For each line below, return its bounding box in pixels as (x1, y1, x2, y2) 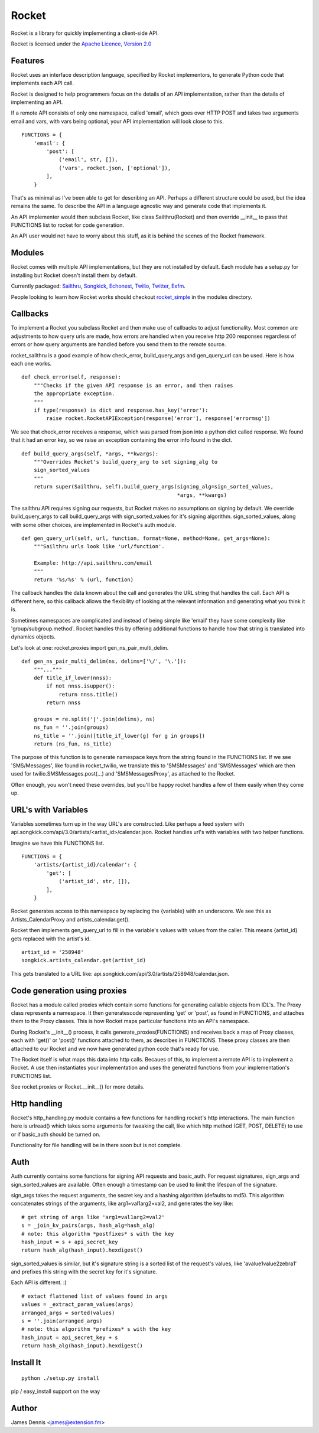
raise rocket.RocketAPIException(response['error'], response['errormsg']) (46, 415, 271, 422)
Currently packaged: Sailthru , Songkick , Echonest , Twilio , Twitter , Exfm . (11, 282, 185, 289)
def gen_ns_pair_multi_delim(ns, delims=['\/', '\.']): (21, 658, 187, 665)
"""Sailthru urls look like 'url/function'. (33, 543, 165, 550)
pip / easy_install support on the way (11, 1388, 100, 1395)
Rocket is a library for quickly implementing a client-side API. (11, 30, 159, 37)
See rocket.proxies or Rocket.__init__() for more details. (11, 1083, 145, 1090)
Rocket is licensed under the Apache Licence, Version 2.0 (11, 40, 152, 47)
